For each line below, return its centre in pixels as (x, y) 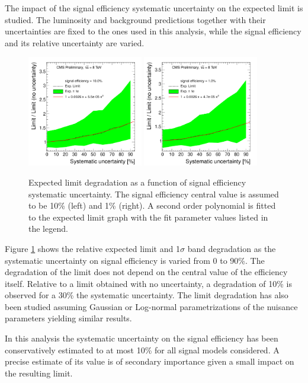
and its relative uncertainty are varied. (75, 42)
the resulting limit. (39, 373)
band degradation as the (232, 248)
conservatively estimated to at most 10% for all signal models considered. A (142, 350)
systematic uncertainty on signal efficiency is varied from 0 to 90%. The (135, 260)
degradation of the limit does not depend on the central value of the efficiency (146, 272)
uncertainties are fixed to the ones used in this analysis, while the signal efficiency (153, 31)
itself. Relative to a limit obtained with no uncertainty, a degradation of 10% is (149, 283)
